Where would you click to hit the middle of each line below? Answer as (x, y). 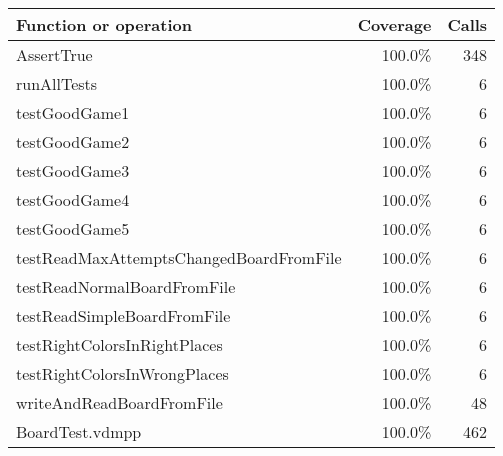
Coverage (394, 24)
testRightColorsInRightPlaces (119, 344)
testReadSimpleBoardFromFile (123, 315)
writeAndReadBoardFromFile (119, 402)
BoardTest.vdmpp (79, 431)
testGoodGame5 (73, 228)
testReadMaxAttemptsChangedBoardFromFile (179, 257)
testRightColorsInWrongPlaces (122, 373)
